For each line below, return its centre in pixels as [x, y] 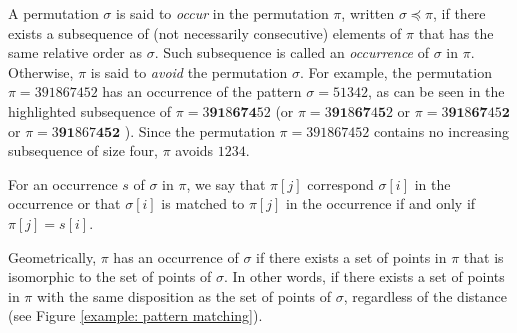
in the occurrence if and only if [380, 203]
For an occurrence [63, 183]
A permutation [53, 13]
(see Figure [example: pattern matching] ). [135, 315]
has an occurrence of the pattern [202, 91]
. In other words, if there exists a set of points [364, 276]
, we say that [226, 183]
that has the [456, 32]
